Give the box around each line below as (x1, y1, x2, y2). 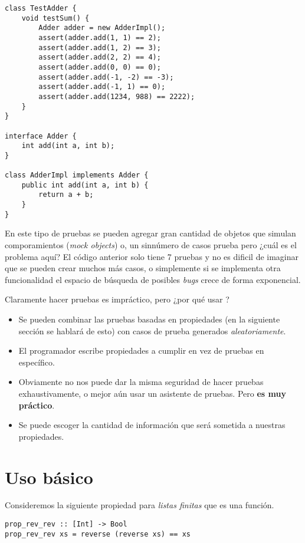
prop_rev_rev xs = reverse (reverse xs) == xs (5, 529, 191, 538)
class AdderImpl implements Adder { (5, 171, 149, 180)
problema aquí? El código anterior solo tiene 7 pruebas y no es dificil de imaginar (5, 250, 299, 262)
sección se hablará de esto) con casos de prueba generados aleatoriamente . (18, 324, 286, 337)
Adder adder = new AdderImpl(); (38, 24, 166, 32)
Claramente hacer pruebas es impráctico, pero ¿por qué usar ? (5, 293, 229, 305)
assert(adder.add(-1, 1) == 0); (38, 83, 166, 91)
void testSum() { (21, 14, 90, 22)
